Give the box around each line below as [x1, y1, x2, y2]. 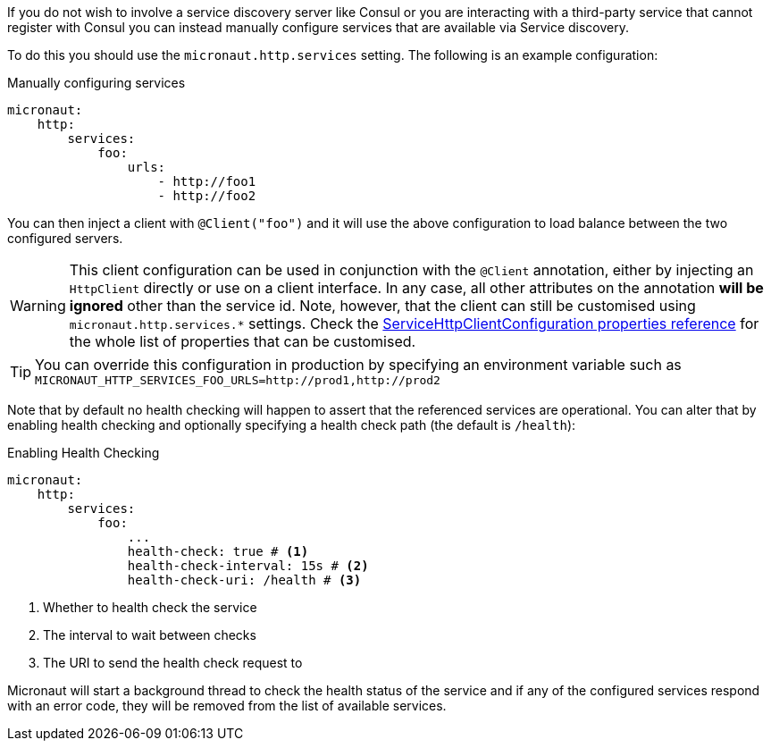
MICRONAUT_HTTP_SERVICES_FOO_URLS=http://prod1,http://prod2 [35, 374, 440, 387]
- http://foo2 [157, 189, 256, 203]
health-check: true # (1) [127, 544, 309, 559]
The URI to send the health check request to [43, 655, 303, 670]
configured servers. [7, 231, 123, 246]
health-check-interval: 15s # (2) [127, 559, 369, 573]
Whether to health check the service [43, 600, 257, 615]
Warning [10, 297, 66, 315]
